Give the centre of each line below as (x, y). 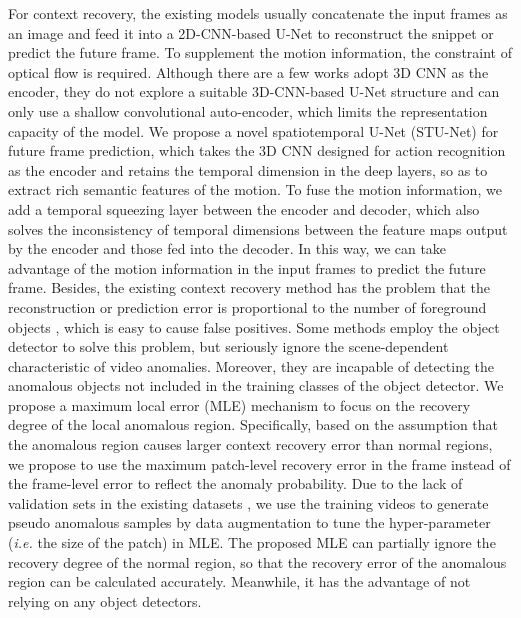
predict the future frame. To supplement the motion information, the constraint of (260, 52)
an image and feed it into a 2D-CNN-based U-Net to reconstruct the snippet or (251, 32)
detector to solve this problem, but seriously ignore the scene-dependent (228, 346)
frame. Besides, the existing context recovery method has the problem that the (249, 287)
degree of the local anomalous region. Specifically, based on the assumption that (253, 424)
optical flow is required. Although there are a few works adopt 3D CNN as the (248, 71)
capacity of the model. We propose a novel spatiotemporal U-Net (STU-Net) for (253, 130)
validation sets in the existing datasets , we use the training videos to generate (248, 502)
